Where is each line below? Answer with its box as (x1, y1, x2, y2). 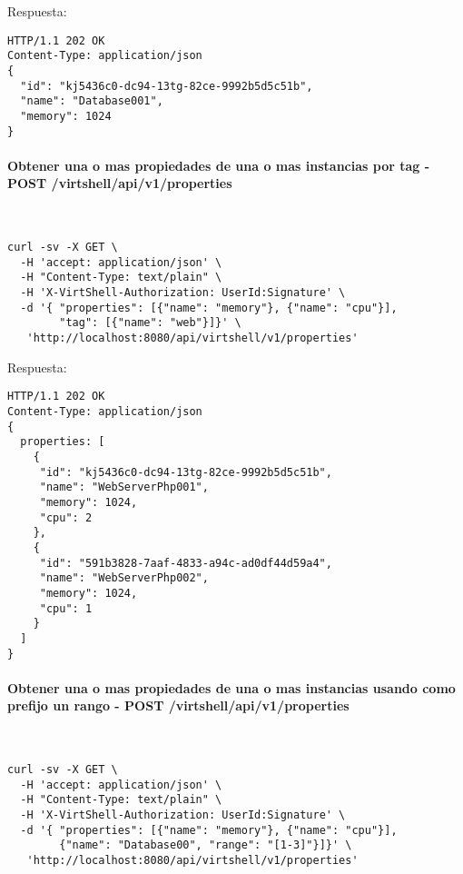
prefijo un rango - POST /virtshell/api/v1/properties (7, 696, 350, 715)
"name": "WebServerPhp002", (39, 571, 209, 585)
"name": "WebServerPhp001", (39, 481, 209, 494)
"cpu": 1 (39, 601, 93, 615)
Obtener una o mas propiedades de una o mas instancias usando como (7, 678, 456, 697)
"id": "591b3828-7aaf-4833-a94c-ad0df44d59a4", (39, 556, 332, 570)
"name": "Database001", (20, 94, 163, 108)
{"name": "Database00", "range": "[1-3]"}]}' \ (59, 839, 352, 852)
